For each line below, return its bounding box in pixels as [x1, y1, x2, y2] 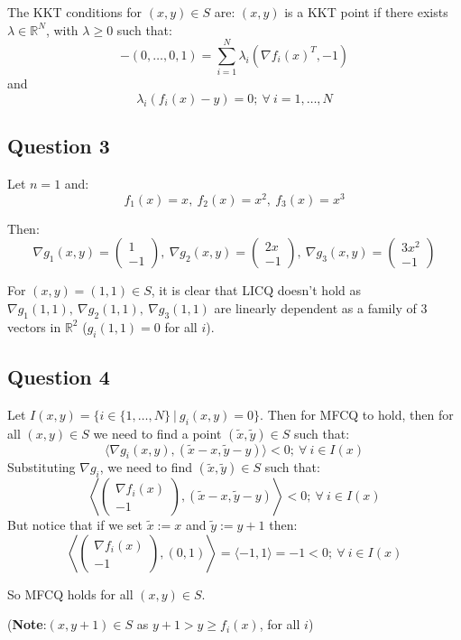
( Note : [7, 615, 47, 634]
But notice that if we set [7, 515, 143, 534]
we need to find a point [93, 423, 222, 442]
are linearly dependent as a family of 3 [214, 298, 428, 317]
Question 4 [7, 362, 110, 390]
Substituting [7, 458, 76, 477]
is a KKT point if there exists [284, 3, 448, 21]
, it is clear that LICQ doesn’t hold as [151, 281, 362, 300]
